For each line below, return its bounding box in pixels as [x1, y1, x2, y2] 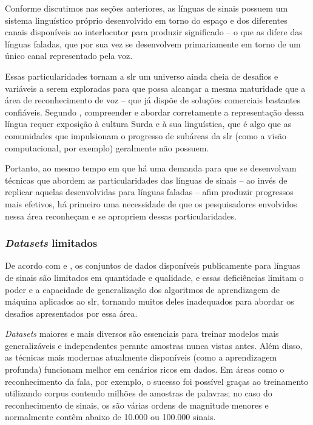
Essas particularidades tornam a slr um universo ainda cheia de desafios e [5, 69, 278, 82]
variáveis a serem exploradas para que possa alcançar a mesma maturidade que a [5, 81, 306, 94]
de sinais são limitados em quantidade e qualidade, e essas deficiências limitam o [5, 271, 304, 283]
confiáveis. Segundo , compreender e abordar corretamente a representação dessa [5, 105, 304, 118]
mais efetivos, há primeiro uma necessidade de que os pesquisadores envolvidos [5, 197, 297, 210]
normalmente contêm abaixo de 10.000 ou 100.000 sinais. [5, 410, 216, 423]
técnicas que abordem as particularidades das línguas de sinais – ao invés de [5, 173, 288, 186]
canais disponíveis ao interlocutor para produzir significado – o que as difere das [5, 26, 303, 38]
